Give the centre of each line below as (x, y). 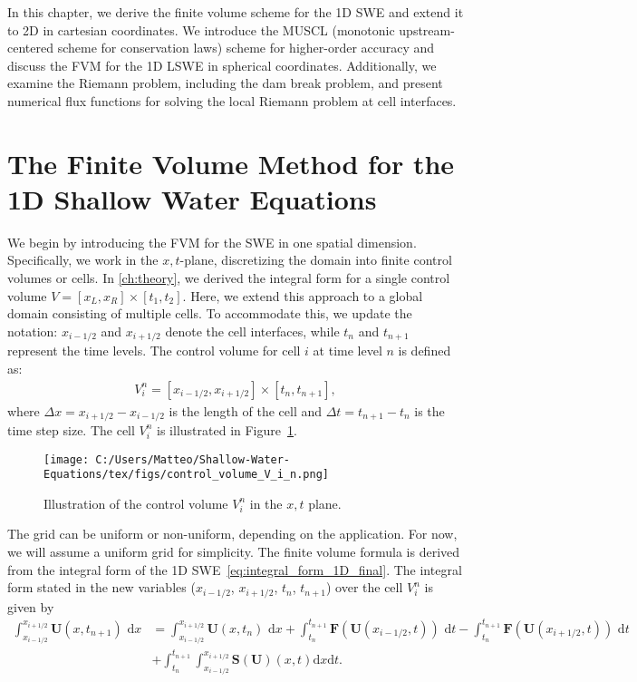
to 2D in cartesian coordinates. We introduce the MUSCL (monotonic (201, 29)
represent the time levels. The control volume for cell (154, 351)
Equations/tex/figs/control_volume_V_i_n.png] (186, 475)
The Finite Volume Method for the (231, 163)
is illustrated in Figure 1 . (227, 429)
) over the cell (364, 587)
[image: (67, 459)
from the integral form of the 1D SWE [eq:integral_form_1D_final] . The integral (235, 569)
